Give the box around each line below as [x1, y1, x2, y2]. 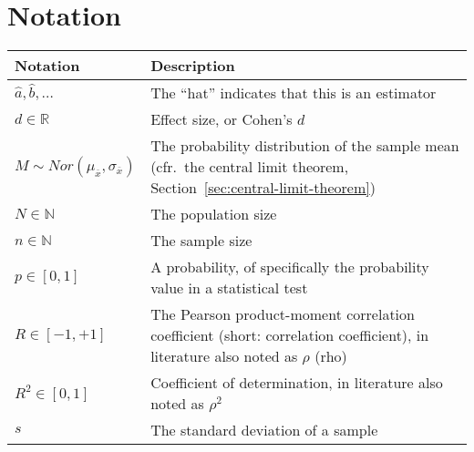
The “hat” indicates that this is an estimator [150, 82, 437, 104]
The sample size [150, 230, 252, 252]
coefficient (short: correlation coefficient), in [150, 324, 429, 346]
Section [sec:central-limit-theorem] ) [150, 177, 376, 199]
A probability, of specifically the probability [150, 256, 429, 278]
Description [150, 55, 235, 77]
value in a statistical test [150, 277, 308, 299]
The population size [150, 203, 277, 225]
